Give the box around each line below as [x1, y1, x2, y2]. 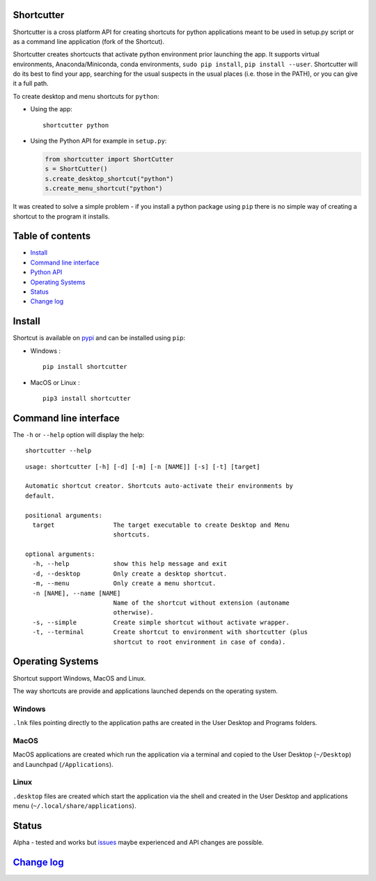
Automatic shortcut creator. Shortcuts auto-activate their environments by [25, 482, 294, 490]
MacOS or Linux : [30, 378, 80, 386]
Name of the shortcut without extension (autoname [113, 599, 290, 607]
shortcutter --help [25, 447, 92, 455]
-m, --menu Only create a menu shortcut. [32, 580, 217, 587]
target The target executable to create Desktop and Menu [32, 521, 290, 529]
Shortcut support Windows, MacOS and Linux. [13, 674, 146, 682]
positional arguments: [25, 511, 103, 519]
